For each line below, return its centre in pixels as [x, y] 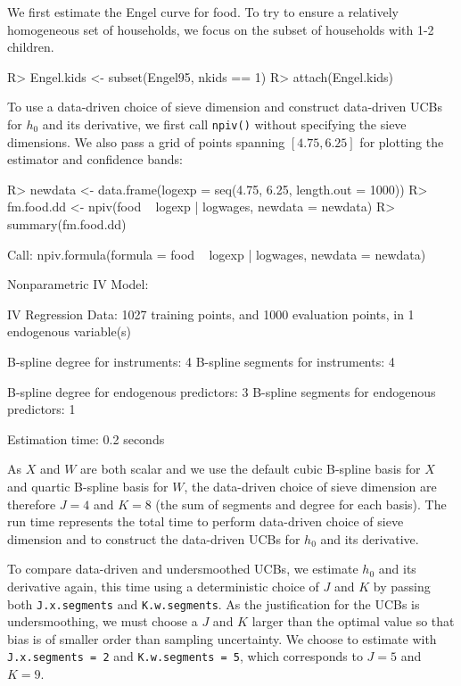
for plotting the [402, 141]
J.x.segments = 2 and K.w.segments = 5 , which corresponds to [185, 656]
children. [31, 47]
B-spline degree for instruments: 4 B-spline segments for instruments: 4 [201, 361]
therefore [32, 504]
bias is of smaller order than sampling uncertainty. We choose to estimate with [222, 638]
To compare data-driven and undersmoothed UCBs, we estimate [183, 569]
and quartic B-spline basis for [88, 486]
